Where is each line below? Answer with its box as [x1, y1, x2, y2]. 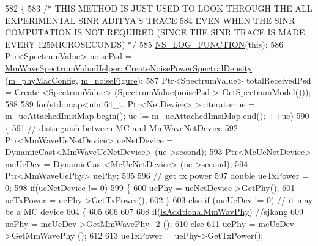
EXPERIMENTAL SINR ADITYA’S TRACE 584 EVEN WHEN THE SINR [5, 13, 295, 26]
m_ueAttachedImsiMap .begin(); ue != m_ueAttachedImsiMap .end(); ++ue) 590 [5, 109, 309, 122]
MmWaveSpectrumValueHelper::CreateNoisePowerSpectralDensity [5, 61, 253, 74]
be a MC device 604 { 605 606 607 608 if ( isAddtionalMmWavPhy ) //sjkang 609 [5, 205, 304, 218]
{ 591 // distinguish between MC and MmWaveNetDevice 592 [5, 121, 238, 134]
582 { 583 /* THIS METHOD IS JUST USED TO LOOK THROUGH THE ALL [5, 2, 312, 14]
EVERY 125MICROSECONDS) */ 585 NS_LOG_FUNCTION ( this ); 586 [5, 37, 284, 50]
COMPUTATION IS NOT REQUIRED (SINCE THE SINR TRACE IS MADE [5, 26, 305, 38]
